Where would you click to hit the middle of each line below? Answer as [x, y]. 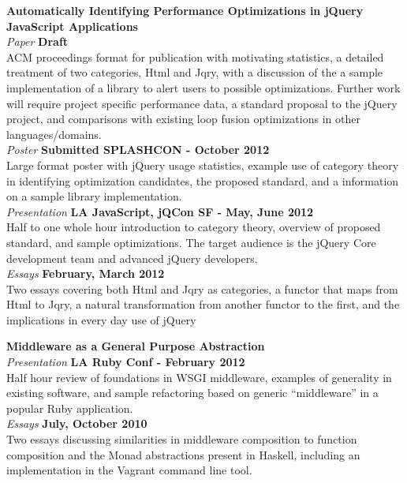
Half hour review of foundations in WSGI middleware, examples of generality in [199, 377]
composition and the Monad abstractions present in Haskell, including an [183, 454]
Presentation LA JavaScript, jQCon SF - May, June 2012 [160, 211]
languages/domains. [54, 134]
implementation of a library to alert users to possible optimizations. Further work [203, 87]
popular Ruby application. [70, 408]
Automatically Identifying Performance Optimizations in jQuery [185, 10]
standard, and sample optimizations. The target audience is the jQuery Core [191, 242]
